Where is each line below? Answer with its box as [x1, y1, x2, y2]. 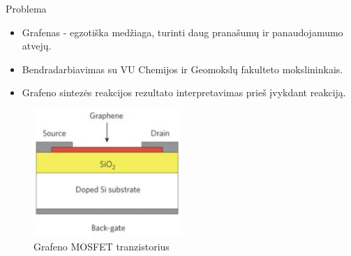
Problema [6, 1, 47, 15]
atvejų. [22, 38, 52, 53]
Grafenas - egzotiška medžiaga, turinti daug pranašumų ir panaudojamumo [22, 24, 343, 39]
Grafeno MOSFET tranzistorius [33, 239, 170, 253]
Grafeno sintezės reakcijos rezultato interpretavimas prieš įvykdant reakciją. [22, 85, 346, 100]
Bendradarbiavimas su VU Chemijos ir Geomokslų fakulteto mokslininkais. [22, 61, 343, 76]
